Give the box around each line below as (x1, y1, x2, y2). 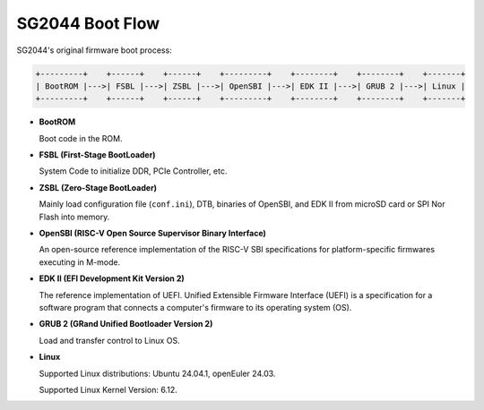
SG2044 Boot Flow (16, 13, 160, 33)
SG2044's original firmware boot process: (16, 45, 172, 56)
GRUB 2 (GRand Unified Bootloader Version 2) (39, 319, 213, 329)
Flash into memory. (39, 211, 110, 222)
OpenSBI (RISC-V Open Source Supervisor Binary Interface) (39, 228, 266, 239)
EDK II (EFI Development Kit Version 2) (39, 273, 185, 284)
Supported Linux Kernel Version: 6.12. (39, 384, 178, 395)
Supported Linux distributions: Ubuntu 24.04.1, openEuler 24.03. (39, 368, 276, 379)
